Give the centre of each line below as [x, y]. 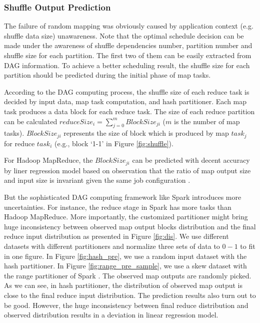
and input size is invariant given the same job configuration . [97, 180]
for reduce [19, 143]
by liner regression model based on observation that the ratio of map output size [127, 170]
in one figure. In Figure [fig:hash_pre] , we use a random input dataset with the [125, 256]
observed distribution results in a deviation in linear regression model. [111, 315]
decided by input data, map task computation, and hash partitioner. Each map [125, 101]
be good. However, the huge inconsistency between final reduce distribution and [126, 305]
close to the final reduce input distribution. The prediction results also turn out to [130, 295]
